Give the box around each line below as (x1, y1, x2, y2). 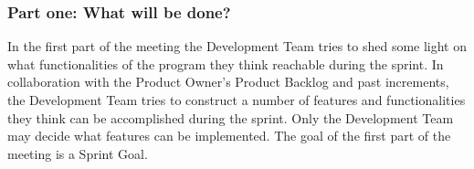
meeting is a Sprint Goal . (7, 143, 148, 163)
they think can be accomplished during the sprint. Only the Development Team (7, 108, 454, 127)
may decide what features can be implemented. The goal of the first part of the (7, 126, 451, 145)
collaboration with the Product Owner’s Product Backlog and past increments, (7, 72, 449, 91)
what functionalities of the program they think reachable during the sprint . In (7, 54, 444, 73)
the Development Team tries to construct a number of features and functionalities (7, 90, 466, 109)
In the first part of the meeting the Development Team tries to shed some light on (7, 37, 468, 56)
